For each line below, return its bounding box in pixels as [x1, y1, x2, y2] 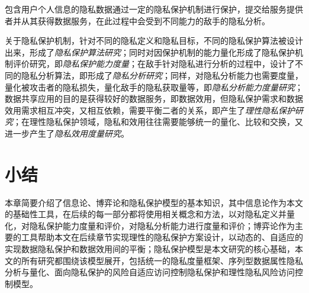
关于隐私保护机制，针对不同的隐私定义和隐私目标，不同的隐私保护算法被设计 [5, 34, 303, 47]
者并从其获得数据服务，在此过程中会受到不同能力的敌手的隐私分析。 [5, 14, 270, 27]
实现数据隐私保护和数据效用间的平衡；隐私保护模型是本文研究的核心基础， [5, 243, 295, 255]
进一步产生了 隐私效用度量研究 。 [5, 127, 129, 139]
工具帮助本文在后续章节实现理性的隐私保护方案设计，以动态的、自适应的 [21, 231, 303, 243]
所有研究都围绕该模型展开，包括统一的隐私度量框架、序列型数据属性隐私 [21, 254, 303, 266]
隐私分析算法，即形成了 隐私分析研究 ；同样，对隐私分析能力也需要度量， [21, 69, 303, 81]
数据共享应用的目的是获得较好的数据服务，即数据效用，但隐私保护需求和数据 [5, 92, 303, 105]
